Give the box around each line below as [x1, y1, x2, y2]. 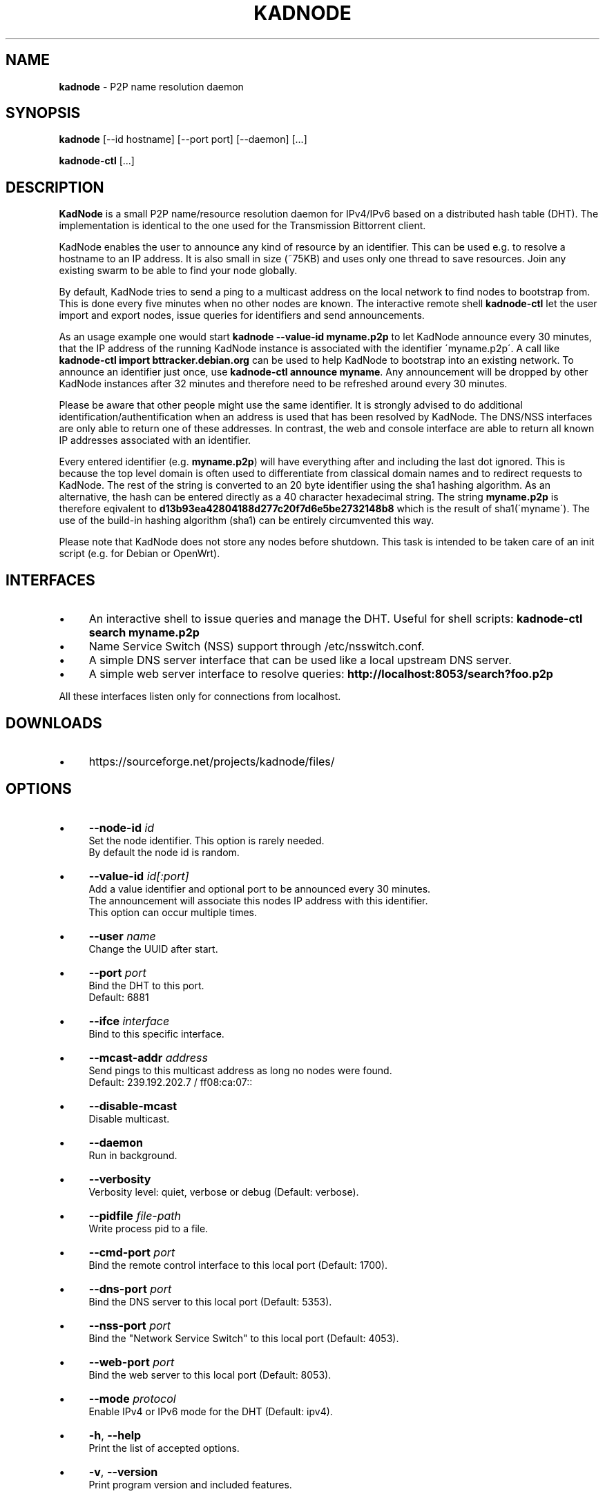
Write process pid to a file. [88, 1222, 209, 1234]
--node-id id [88, 820, 155, 835]
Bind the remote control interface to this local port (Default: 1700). [88, 1259, 388, 1271]
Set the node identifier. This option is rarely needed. [88, 834, 325, 846]
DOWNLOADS [6, 714, 102, 732]
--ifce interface [88, 1013, 170, 1028]
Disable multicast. [88, 1112, 170, 1125]
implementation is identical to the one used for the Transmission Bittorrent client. [59, 220, 426, 232]
